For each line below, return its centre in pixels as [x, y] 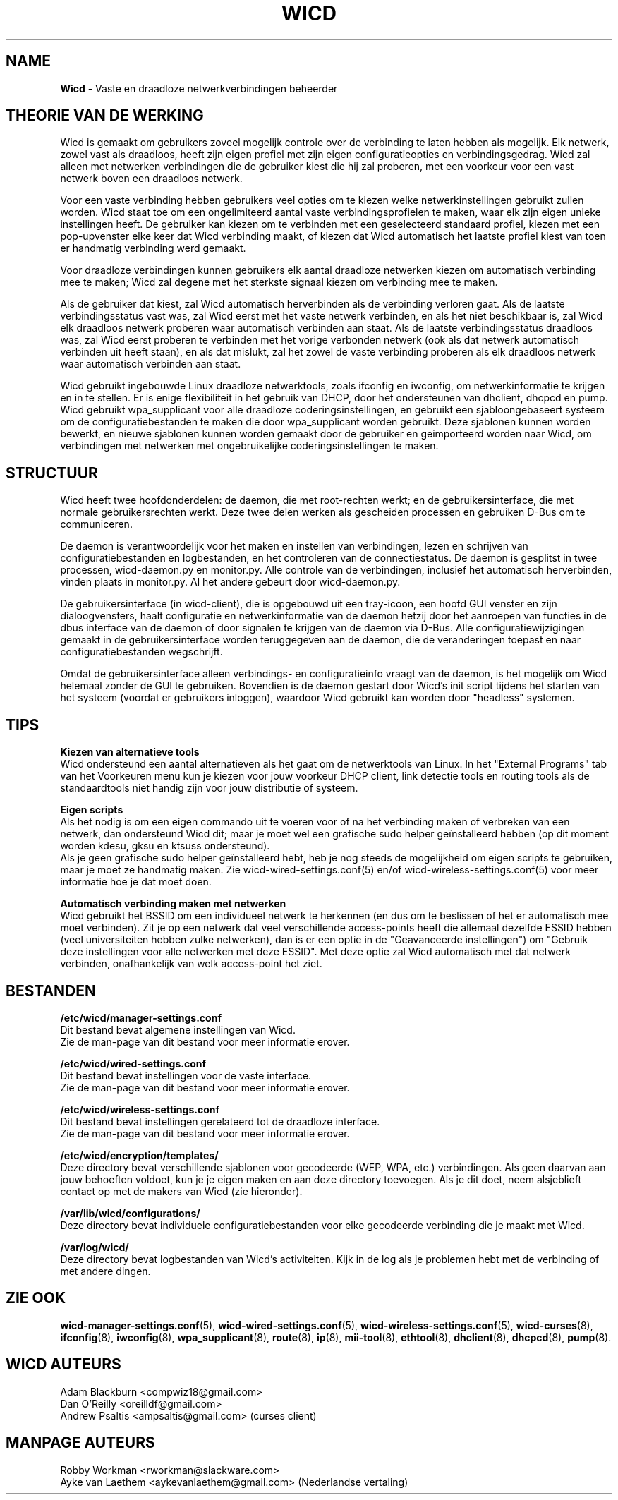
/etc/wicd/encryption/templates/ [139, 1155]
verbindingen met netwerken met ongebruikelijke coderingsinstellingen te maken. [249, 446]
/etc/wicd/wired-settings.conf [133, 1063]
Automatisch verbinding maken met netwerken [173, 904]
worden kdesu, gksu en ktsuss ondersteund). [165, 846]
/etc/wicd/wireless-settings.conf [140, 1109]
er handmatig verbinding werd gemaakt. [153, 248]
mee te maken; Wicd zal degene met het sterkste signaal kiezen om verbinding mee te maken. [279, 282]
